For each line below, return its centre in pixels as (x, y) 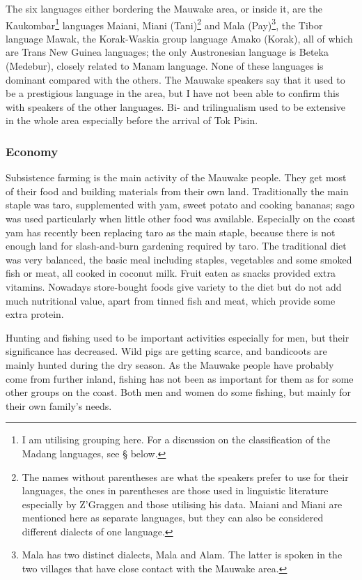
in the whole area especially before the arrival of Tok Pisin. (132, 120)
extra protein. (35, 314)
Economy (32, 151)
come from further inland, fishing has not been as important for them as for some (180, 378)
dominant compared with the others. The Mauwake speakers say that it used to (175, 79)
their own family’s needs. (59, 405)
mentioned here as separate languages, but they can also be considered (173, 518)
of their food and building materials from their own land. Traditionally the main (177, 191)
